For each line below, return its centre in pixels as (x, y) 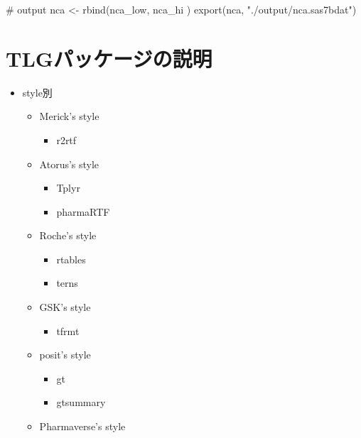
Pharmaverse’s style (82, 426)
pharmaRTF (83, 211)
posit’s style (65, 355)
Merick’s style (69, 116)
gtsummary (81, 402)
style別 (37, 92)
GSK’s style (65, 307)
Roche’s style (68, 235)
